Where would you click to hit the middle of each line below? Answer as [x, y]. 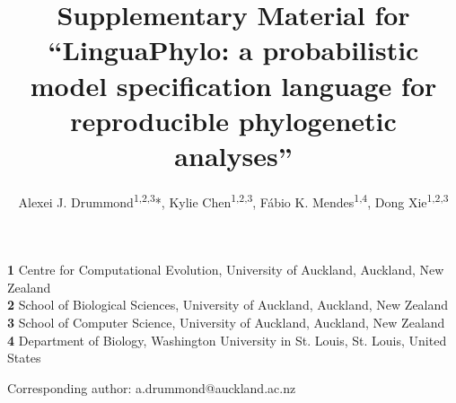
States [24, 358]
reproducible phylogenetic [233, 120]
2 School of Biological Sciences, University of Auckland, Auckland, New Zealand [228, 305]
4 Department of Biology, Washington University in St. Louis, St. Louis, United [227, 340]
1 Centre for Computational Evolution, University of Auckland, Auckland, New [226, 270]
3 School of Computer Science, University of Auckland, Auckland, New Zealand [226, 322]
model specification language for [233, 85]
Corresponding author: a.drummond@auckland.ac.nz [152, 387]
